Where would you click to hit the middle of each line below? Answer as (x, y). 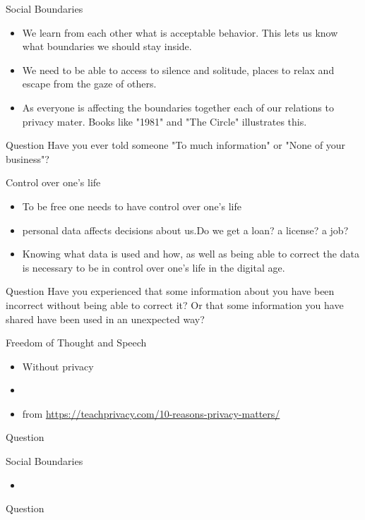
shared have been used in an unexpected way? (105, 319)
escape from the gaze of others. (89, 84)
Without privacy (58, 366)
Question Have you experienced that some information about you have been (170, 291)
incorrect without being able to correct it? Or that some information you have (175, 304)
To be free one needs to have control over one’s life (132, 206)
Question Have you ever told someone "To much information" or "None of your (176, 145)
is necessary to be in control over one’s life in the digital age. (154, 267)
